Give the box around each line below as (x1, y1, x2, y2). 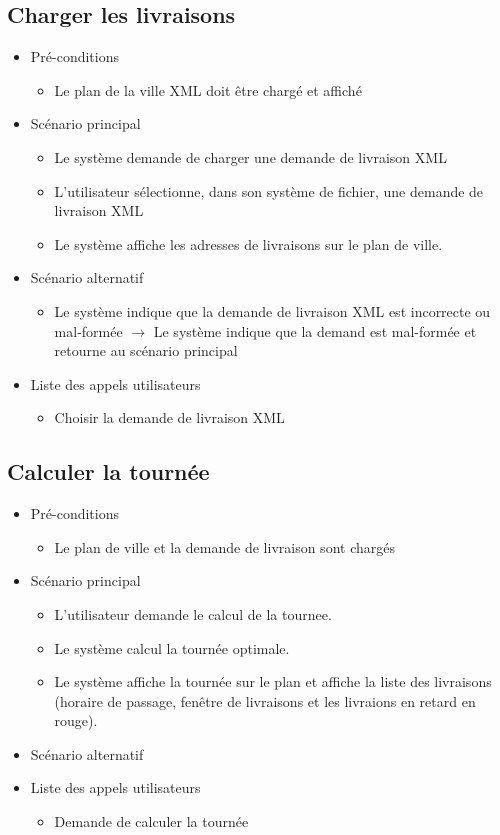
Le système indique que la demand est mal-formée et (153, 320, 477, 341)
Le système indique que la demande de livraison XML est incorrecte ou (54, 300, 491, 321)
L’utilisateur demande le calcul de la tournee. (54, 603, 332, 624)
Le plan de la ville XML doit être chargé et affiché (54, 79, 362, 100)
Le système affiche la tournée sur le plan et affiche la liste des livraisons (54, 671, 492, 692)
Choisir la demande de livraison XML (54, 407, 285, 428)
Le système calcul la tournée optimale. (54, 637, 290, 658)
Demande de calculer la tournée (54, 811, 249, 832)
